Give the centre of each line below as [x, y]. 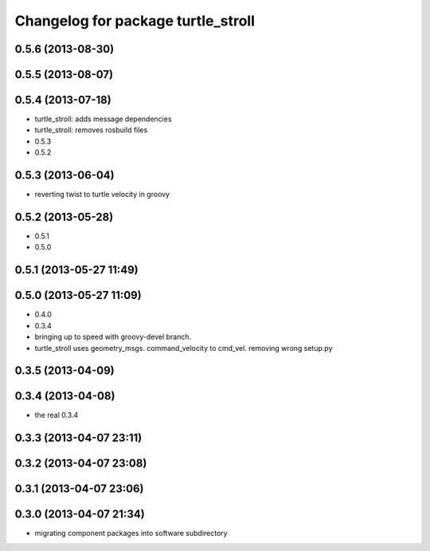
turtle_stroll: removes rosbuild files [91, 130]
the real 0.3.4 [57, 415]
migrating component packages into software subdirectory [131, 533]
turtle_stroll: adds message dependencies [103, 119]
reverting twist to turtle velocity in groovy [102, 195]
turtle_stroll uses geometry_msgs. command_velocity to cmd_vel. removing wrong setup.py [184, 348]
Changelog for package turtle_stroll [135, 21]
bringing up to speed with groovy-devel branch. [113, 337]
